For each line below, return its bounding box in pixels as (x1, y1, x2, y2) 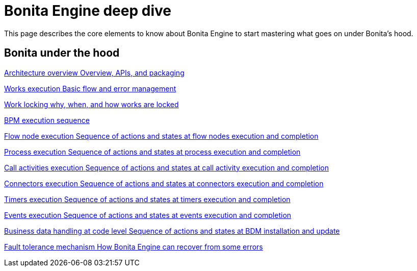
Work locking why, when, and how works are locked (4, 100, 179, 109)
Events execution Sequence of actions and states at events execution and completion (4, 210, 292, 219)
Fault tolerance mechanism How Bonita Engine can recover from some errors (4, 242, 263, 251)
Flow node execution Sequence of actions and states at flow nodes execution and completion (4, 131, 319, 140)
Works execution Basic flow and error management (4, 84, 176, 93)
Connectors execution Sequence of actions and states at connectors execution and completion (4, 179, 324, 188)
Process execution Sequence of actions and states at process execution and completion (4, 147, 301, 156)
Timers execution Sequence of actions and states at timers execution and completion (4, 194, 291, 204)
